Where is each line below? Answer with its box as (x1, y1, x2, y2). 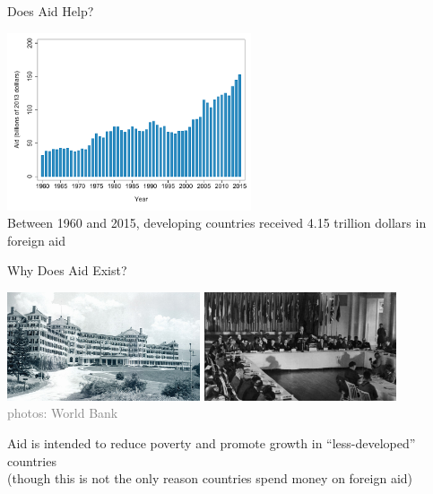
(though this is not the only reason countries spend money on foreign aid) (7, 469, 413, 488)
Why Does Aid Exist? (7, 261, 127, 280)
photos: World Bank (7, 403, 118, 422)
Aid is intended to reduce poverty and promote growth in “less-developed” (7, 434, 416, 452)
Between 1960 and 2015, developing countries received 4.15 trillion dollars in (7, 213, 427, 232)
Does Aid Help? (7, 2, 94, 20)
